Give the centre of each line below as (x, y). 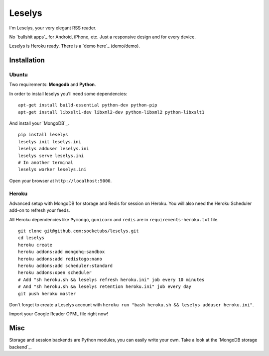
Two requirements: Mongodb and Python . (53, 85)
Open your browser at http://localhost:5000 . (61, 180)
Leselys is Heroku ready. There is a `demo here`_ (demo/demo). (75, 46)
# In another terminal (46, 162)
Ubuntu (18, 75)
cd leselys (31, 238)
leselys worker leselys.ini (52, 170)
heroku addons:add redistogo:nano (60, 259)
